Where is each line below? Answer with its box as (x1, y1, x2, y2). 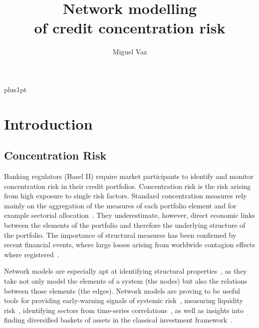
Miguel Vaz (112, 46, 147, 57)
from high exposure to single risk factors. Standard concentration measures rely (4, 190, 247, 201)
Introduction (4, 113, 93, 134)
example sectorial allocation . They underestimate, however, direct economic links (4, 210, 255, 220)
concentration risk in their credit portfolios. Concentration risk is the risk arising (4, 180, 251, 191)
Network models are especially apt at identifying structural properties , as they (4, 266, 247, 276)
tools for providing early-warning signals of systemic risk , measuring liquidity (4, 295, 244, 306)
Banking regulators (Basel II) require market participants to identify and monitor (4, 171, 254, 181)
